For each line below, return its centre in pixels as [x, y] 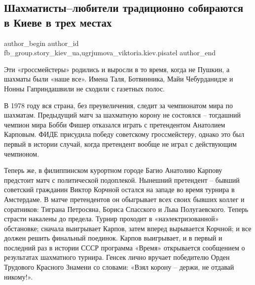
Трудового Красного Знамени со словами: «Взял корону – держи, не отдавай [119, 267]
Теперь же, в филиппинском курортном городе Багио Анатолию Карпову [113, 170]
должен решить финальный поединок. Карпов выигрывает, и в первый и [113, 238]
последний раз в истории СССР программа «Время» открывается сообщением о [125, 247]
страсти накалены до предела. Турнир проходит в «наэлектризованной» [111, 219]
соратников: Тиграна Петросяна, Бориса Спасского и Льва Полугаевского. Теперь [126, 209]
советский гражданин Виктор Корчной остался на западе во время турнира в [119, 189]
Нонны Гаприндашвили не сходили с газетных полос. [84, 88]
